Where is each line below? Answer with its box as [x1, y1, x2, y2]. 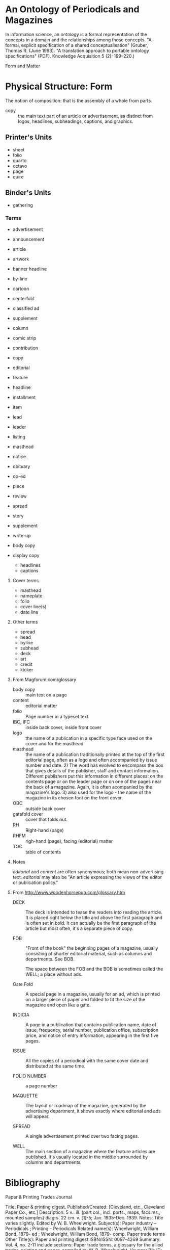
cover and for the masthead [25, 740, 84, 746]
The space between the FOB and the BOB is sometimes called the [25, 966, 163, 972]
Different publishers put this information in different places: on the [25, 773, 163, 779]
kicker [20, 666, 33, 672]
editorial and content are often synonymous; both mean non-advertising [12, 868, 164, 875]
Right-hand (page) [25, 827, 64, 833]
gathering [12, 202, 33, 208]
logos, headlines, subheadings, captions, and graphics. [18, 118, 133, 124]
